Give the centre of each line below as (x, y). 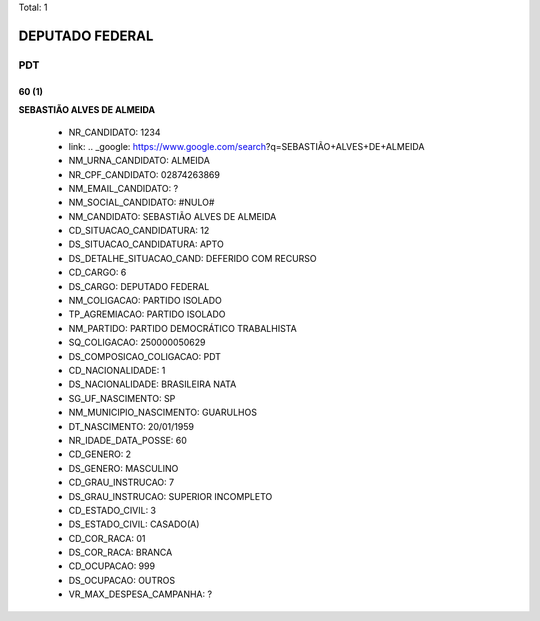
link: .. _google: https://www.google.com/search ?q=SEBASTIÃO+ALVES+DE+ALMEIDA (246, 146)
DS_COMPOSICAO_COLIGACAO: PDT (145, 356)
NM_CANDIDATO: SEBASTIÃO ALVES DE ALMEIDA (172, 216)
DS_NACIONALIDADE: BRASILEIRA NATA (152, 384)
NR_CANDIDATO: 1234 (114, 132)
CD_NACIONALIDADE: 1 (117, 370)
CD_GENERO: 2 (100, 454)
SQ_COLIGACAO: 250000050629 (137, 342)
